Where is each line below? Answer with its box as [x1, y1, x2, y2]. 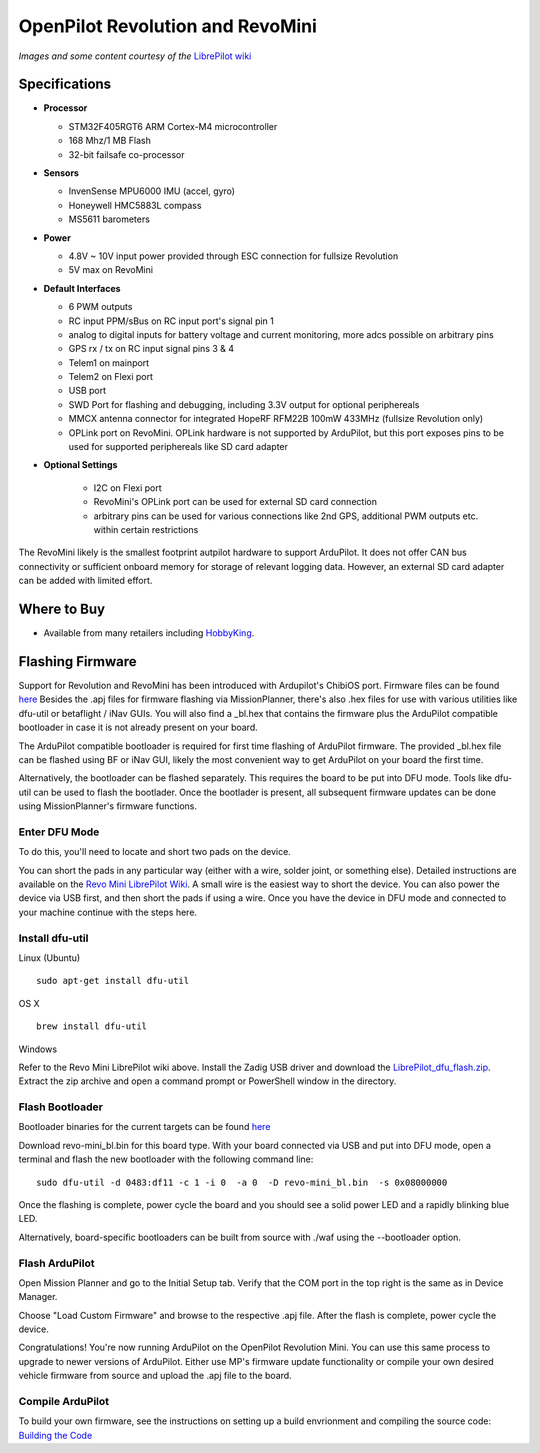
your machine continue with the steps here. [18, 906, 198, 918]
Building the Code [18, 1429, 93, 1441]
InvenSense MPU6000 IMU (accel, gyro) [68, 185, 235, 197]
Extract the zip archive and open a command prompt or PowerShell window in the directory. [18, 1075, 397, 1087]
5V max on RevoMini [68, 264, 154, 276]
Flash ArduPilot [18, 1256, 95, 1270]
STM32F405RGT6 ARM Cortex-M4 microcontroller [68, 120, 278, 132]
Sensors [43, 167, 80, 179]
